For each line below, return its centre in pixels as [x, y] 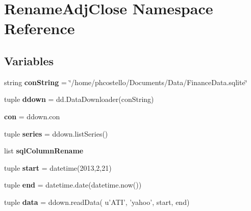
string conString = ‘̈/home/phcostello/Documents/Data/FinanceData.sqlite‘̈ [126, 82]
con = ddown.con [32, 116]
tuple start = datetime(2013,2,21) [58, 167]
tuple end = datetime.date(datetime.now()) [73, 185]
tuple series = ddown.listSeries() [56, 133]
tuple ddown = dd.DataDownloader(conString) [79, 99]
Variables [29, 60]
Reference [40, 28]
